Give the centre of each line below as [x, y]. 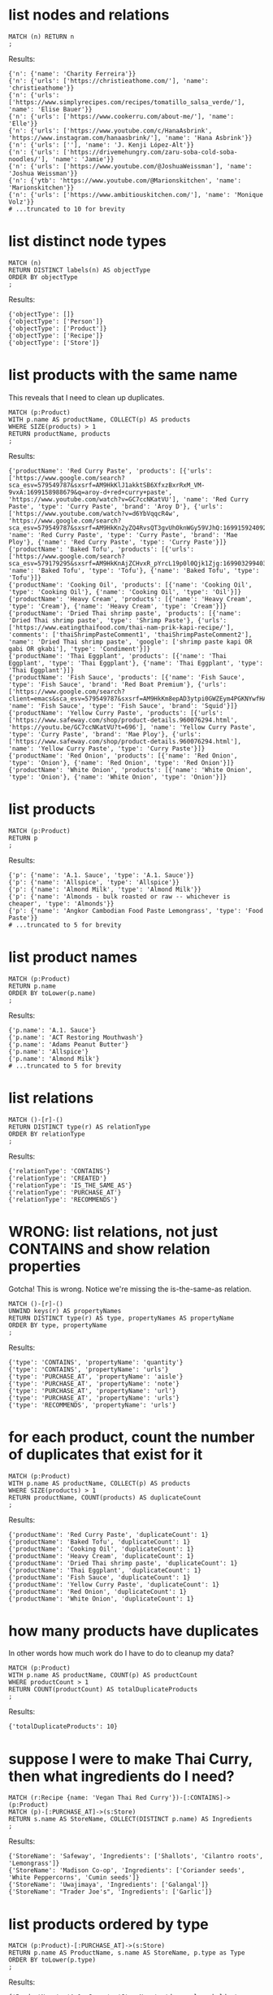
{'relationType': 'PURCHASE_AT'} [65, 1192]
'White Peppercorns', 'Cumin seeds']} [74, 1878]
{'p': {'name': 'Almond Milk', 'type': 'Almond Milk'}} [105, 889]
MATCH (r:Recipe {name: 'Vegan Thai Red [78, 1798]
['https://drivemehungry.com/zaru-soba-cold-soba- [150, 152]
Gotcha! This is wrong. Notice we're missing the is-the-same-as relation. [130, 1289]
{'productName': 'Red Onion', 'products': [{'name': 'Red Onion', [123, 755]
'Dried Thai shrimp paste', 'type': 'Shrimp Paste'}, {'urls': [118, 620]
